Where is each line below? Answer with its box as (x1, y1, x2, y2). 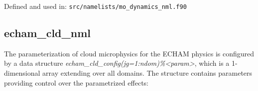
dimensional (4, 68, 40, 78)
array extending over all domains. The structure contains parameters (42, 68, 253, 78)
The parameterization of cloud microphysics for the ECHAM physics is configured (4, 48, 255, 58)
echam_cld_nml (4, 25, 91, 41)
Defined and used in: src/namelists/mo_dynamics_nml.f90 (4, 1, 187, 11)
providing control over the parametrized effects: (4, 77, 148, 88)
